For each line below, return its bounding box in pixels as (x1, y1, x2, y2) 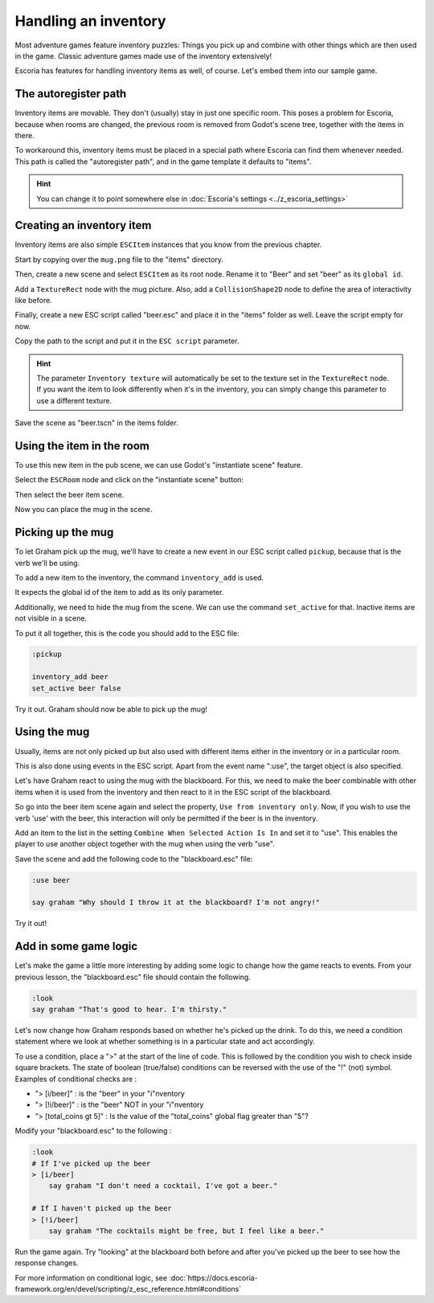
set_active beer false (31, 683, 121, 693)
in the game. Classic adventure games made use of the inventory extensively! (14, 51, 272, 60)
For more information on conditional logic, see (14, 1272, 168, 1282)
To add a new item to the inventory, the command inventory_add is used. (14, 572, 264, 582)
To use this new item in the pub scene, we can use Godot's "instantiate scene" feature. (14, 461, 303, 470)
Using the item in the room (14, 439, 150, 453)
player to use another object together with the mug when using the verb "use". (14, 839, 275, 849)
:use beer (31, 875, 71, 884)
